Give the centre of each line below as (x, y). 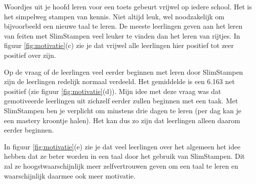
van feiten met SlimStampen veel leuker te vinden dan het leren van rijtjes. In (122, 35)
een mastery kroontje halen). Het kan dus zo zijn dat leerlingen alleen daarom (122, 120)
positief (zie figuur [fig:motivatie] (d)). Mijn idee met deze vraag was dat (113, 91)
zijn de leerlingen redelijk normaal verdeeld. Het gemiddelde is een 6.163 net (119, 81)
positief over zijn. (30, 55)
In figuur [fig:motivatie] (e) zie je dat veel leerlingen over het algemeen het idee (122, 146)
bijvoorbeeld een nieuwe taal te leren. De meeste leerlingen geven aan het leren (123, 26)
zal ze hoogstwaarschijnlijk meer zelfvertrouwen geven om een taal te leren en (121, 165)
